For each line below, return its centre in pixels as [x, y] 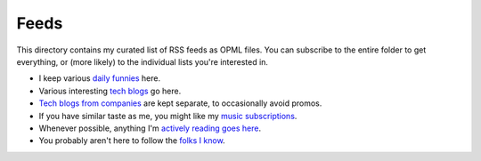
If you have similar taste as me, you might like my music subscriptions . [168, 116]
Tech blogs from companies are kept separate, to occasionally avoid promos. [180, 103]
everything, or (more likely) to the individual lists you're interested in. [143, 61]
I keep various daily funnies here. [100, 78]
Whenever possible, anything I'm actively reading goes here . [150, 128]
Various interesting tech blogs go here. [110, 91]
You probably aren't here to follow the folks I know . [132, 141]
